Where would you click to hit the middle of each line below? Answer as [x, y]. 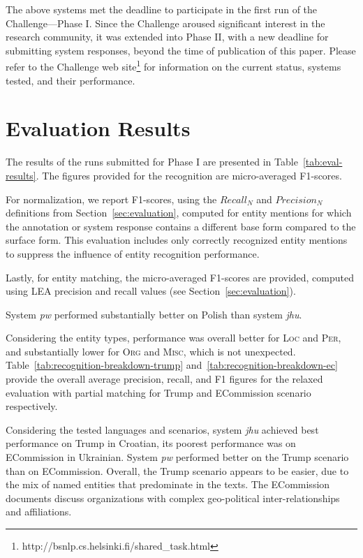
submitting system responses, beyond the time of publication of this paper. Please [181, 50]
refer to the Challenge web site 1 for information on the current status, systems [173, 66]
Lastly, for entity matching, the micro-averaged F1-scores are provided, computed [180, 277]
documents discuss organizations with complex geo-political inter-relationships [173, 498]
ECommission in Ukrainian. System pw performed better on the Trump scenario [177, 457]
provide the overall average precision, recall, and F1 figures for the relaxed [164, 379]
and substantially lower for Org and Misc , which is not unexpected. [151, 351]
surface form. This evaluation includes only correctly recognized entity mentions [177, 240]
